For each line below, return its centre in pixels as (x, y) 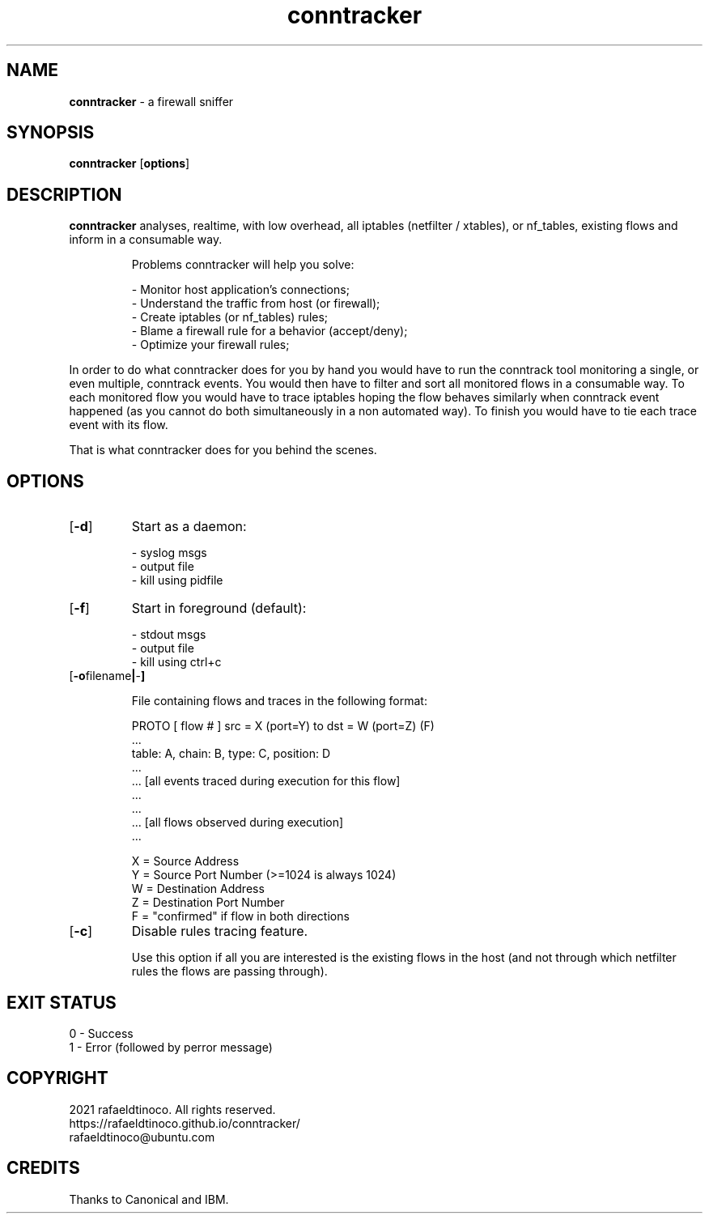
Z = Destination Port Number (208, 903)
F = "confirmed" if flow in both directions (240, 916)
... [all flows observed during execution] (238, 823)
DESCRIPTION (64, 194)
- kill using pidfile (177, 580)
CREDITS (43, 1168)
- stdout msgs (169, 635)
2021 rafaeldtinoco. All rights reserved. (172, 1109)
